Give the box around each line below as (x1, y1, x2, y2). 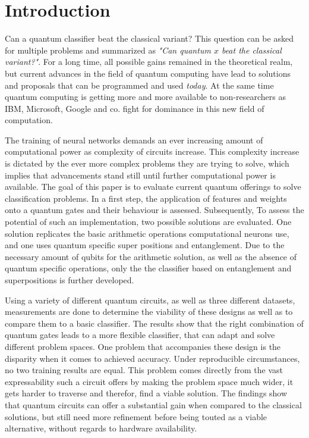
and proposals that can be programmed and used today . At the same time (5, 79, 274, 91)
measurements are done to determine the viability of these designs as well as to (5, 305, 293, 318)
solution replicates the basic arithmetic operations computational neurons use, (5, 227, 289, 239)
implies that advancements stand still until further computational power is (5, 168, 276, 181)
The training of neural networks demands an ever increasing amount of (5, 133, 263, 146)
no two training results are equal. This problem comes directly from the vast (5, 364, 283, 376)
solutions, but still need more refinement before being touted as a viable (5, 410, 267, 423)
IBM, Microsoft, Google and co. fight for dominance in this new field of (5, 102, 264, 114)
